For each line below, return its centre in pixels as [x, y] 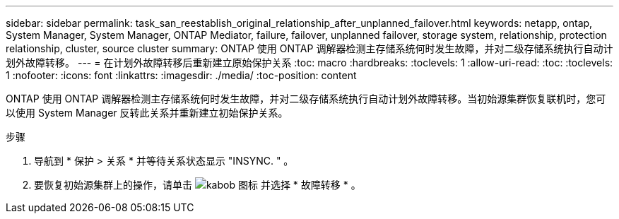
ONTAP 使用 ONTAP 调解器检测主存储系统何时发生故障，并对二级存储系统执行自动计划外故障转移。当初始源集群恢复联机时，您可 [306, 99]
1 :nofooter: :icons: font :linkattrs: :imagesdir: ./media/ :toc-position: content [181, 75]
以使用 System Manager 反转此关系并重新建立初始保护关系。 [147, 113]
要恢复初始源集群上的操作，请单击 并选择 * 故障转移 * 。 [198, 185]
